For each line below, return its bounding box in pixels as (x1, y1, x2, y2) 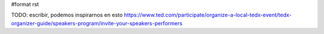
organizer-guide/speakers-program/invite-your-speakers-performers (11, 19, 183, 26)
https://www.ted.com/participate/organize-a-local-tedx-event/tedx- (124, 12, 292, 19)
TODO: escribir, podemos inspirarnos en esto (11, 12, 123, 19)
